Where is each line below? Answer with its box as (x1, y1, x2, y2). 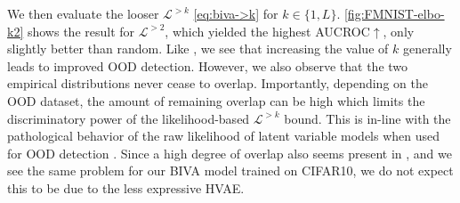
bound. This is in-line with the (284, 109, 451, 127)
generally (402, 39, 452, 58)
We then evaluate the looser (7, 4, 159, 22)
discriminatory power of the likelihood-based (7, 109, 250, 127)
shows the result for (27, 21, 135, 40)
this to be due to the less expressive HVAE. (7, 178, 245, 197)
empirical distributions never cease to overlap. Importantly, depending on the (7, 74, 428, 93)
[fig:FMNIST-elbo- (343, 4, 445, 22)
